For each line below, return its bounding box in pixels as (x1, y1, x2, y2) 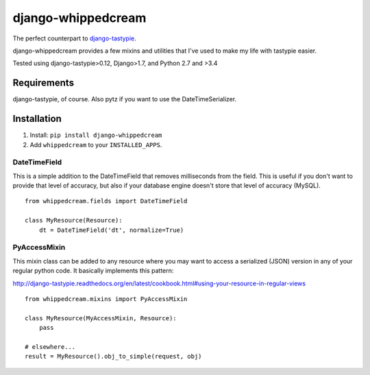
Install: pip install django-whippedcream (29, 131, 162, 140)
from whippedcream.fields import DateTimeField (25, 197, 188, 205)
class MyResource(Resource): (25, 216, 123, 224)
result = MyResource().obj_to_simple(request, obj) (25, 352, 202, 361)
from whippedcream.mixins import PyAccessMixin (25, 295, 188, 302)
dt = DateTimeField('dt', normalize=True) (38, 226, 184, 234)
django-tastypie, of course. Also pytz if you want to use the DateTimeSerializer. (12, 95, 236, 103)
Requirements (12, 77, 75, 89)
